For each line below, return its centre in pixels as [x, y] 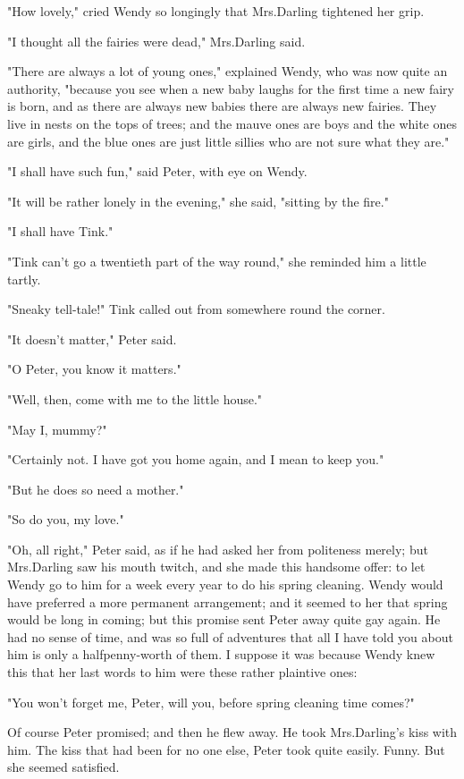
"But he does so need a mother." [96, 489]
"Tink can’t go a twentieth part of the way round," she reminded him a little [217, 261]
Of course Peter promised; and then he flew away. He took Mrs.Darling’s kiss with [232, 732]
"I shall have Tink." [60, 231]
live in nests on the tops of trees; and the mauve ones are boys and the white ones [232, 123]
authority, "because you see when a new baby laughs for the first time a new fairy [231, 88]
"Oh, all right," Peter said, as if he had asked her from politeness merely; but [218, 549]
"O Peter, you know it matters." [94, 369]
